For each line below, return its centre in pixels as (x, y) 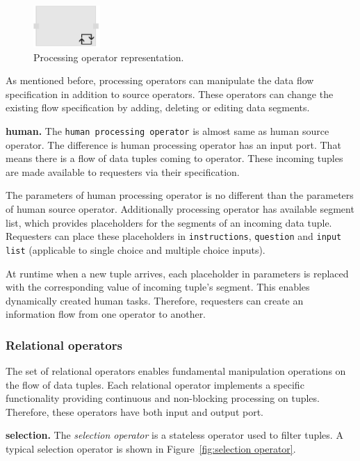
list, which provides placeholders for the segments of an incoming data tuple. (169, 222)
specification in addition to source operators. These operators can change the (170, 94)
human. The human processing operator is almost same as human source (167, 130)
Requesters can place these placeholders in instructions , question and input (174, 236)
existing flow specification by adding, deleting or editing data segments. (158, 107)
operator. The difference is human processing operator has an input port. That (173, 144)
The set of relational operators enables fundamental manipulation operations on (176, 371)
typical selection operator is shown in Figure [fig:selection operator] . (151, 449)
